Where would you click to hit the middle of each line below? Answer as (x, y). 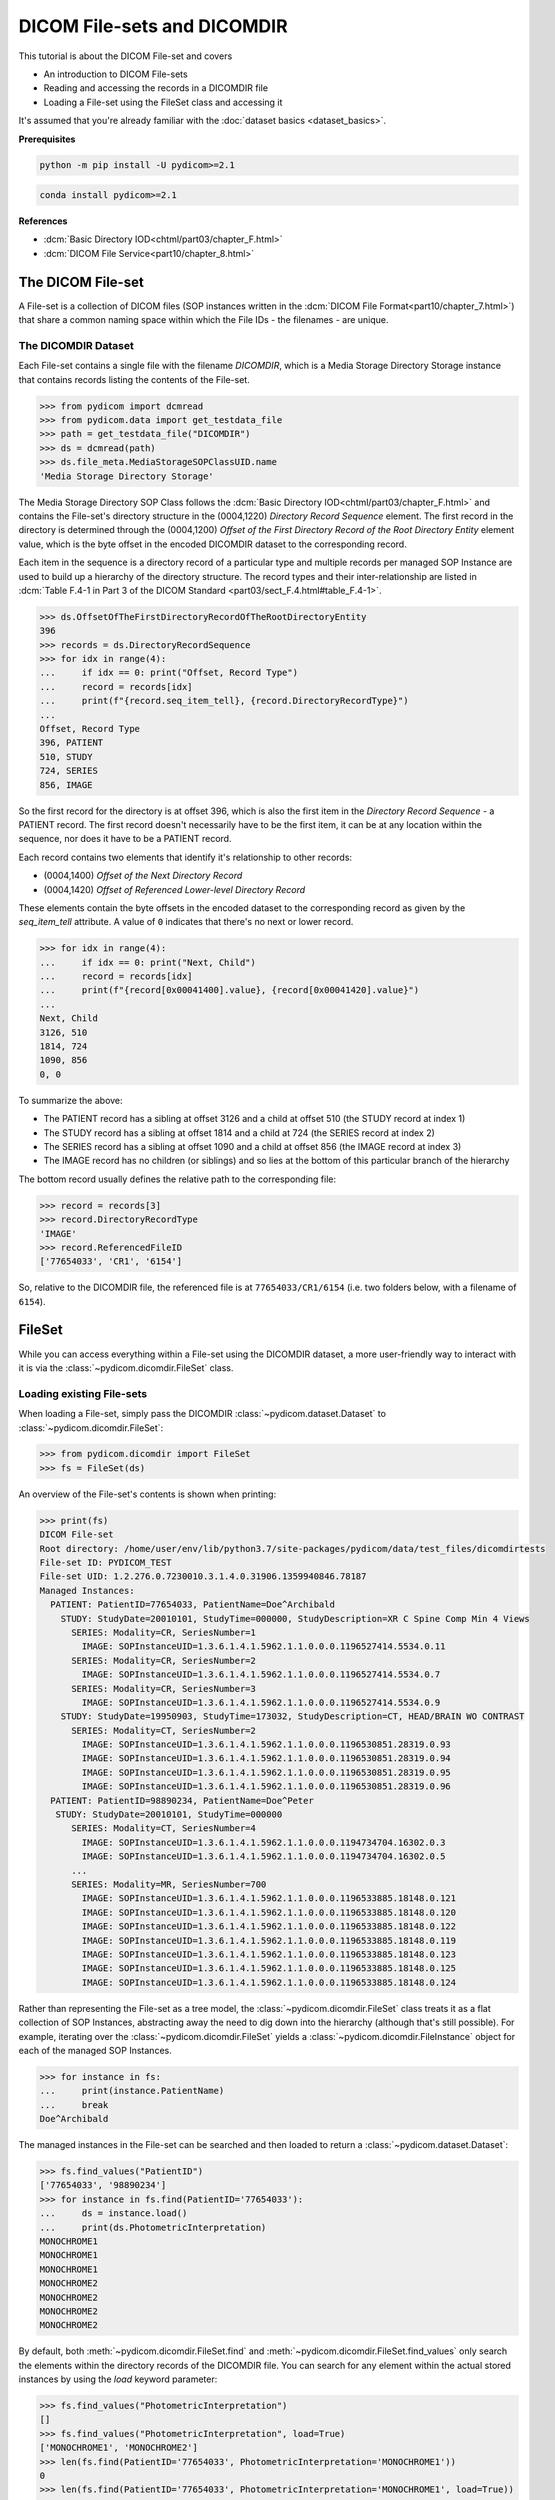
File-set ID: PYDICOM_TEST (105, 1563)
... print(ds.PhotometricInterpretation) (153, 2227)
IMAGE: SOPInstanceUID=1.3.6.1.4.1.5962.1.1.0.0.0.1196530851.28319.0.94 (266, 1758)
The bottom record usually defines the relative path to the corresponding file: (177, 1179)
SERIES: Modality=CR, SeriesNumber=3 (164, 1688)
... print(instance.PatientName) (132, 2091)
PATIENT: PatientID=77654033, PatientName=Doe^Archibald (192, 1604)
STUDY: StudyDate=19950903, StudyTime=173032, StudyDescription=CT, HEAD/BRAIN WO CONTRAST (292, 1716)
